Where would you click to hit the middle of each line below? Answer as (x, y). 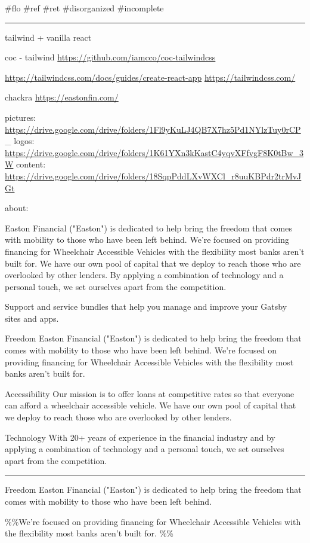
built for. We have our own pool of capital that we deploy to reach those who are (153, 263)
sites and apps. (32, 318)
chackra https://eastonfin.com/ (62, 97)
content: (31, 164)
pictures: (21, 117)
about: (17, 208)
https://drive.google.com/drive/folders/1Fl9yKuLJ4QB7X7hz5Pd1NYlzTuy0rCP (153, 129)
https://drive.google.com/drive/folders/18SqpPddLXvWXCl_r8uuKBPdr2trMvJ (153, 176)
